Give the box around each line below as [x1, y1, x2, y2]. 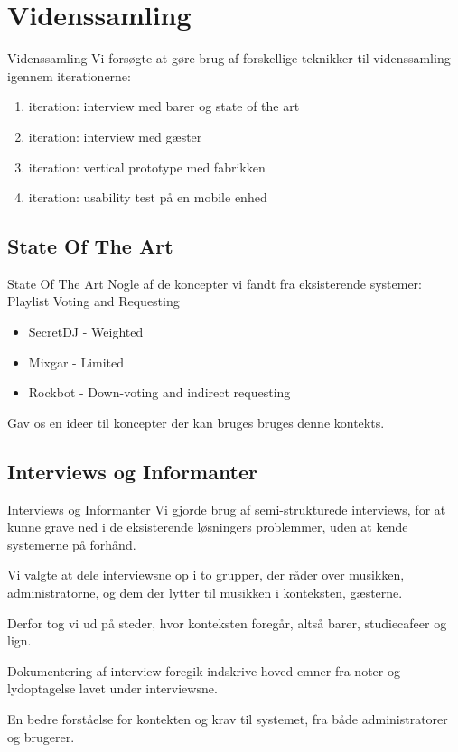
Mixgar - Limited [28, 352, 125, 371]
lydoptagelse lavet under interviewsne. [7, 679, 218, 698]
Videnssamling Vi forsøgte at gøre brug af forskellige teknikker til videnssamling [7, 49, 451, 68]
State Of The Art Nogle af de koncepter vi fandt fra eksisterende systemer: [7, 274, 422, 292]
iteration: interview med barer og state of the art [28, 97, 300, 116]
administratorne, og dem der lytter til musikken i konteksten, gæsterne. [7, 583, 403, 602]
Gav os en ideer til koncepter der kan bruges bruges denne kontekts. [7, 413, 385, 432]
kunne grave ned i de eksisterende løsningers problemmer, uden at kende [7, 517, 408, 536]
